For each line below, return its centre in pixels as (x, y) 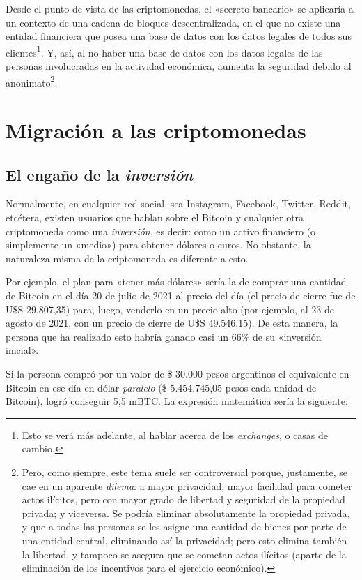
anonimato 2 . (32, 81)
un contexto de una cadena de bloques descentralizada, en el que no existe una (173, 22)
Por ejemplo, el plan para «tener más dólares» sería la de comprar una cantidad (176, 282)
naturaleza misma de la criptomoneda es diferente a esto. (127, 258)
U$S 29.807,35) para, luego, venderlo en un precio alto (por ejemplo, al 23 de (170, 309)
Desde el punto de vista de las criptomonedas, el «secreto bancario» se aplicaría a (180, 8)
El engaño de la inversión (100, 174)
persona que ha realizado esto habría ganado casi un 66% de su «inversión (164, 336)
